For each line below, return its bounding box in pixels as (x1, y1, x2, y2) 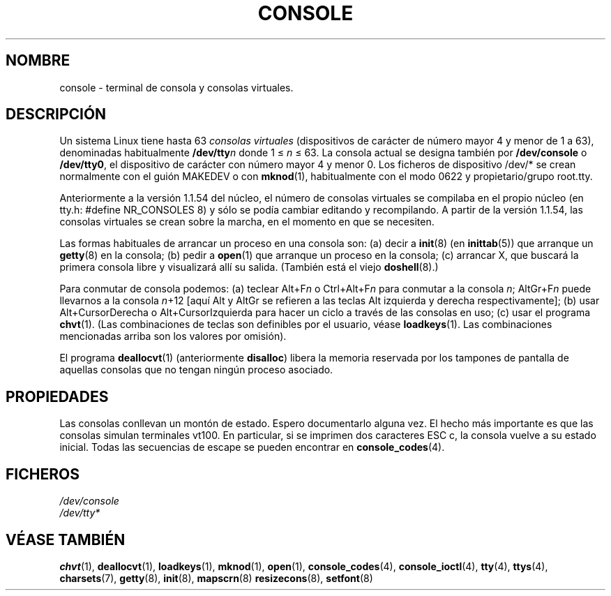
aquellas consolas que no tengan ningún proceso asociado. (59, 364, 333, 376)
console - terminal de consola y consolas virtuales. (59, 81, 294, 94)
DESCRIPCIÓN (6, 105, 107, 124)
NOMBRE (6, 52, 70, 70)
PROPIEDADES (6, 387, 109, 405)
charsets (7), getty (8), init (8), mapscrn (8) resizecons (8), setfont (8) (59, 572, 373, 584)
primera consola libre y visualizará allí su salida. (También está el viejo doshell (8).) (59, 261, 439, 274)
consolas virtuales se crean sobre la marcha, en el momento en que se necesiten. (59, 216, 435, 228)
